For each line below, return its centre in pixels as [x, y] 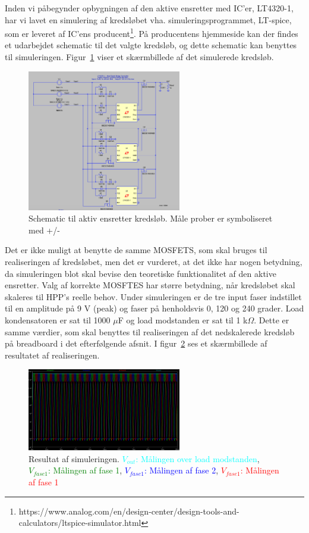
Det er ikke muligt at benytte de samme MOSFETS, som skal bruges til [136, 250]
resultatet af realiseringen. [52, 355]
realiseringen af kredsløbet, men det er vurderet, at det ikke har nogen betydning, [154, 262]
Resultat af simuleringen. [74, 458]
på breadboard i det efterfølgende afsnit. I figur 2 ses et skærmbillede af [136, 343]
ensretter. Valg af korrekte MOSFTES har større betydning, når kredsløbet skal [150, 285]
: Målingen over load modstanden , [198, 458]
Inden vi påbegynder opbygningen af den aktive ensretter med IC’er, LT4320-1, [149, 8]
